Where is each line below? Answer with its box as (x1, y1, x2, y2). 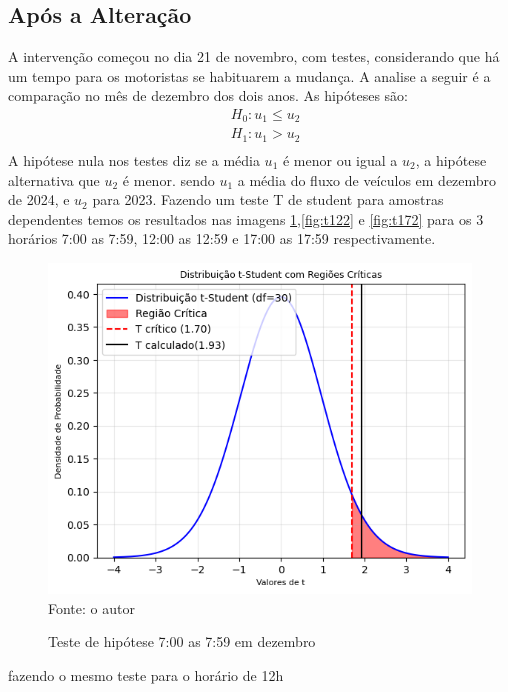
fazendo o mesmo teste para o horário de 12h (8, 665, 284, 686)
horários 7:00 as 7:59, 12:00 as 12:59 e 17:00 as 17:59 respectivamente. (8, 228, 436, 249)
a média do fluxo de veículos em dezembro (237, 169, 497, 190)
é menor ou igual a (282, 149, 398, 170)
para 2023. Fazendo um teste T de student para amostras (92, 189, 444, 210)
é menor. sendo (122, 169, 215, 190)
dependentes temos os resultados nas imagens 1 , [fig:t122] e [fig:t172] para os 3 (8, 208, 484, 229)
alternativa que (8, 169, 100, 190)
